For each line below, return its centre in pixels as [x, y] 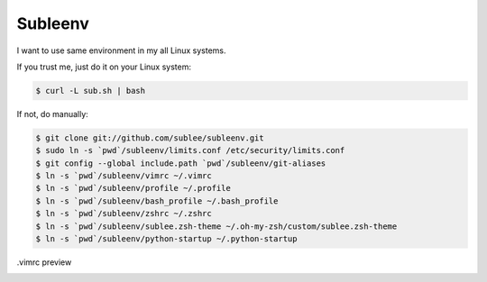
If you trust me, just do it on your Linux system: [104, 67]
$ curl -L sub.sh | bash [91, 91]
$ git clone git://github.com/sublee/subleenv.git [150, 138]
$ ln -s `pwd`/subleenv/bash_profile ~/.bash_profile [157, 201]
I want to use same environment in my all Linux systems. [121, 50]
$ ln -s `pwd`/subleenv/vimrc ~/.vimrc [124, 176]
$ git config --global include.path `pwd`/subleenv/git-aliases [181, 163]
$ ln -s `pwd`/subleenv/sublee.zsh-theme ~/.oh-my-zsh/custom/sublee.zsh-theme [216, 226]
